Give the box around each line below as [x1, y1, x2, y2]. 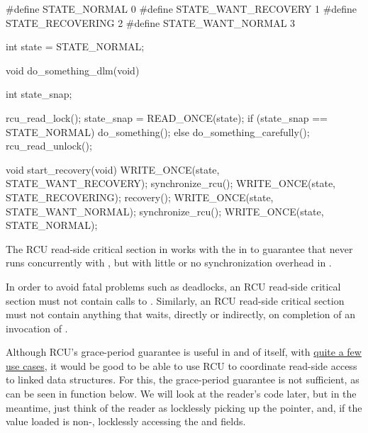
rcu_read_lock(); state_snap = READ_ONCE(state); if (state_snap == [6, 110, 328, 125]
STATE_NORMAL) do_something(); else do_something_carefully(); [6, 124, 310, 139]
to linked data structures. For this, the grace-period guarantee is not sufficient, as [6, 372, 359, 387]
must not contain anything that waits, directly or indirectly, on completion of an [6, 307, 356, 322]
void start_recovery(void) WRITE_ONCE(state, [6, 162, 220, 176]
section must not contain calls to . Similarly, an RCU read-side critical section [6, 293, 345, 308]
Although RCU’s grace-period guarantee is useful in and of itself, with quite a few [6, 344, 362, 359]
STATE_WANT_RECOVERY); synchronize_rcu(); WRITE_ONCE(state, [6, 176, 335, 191]
